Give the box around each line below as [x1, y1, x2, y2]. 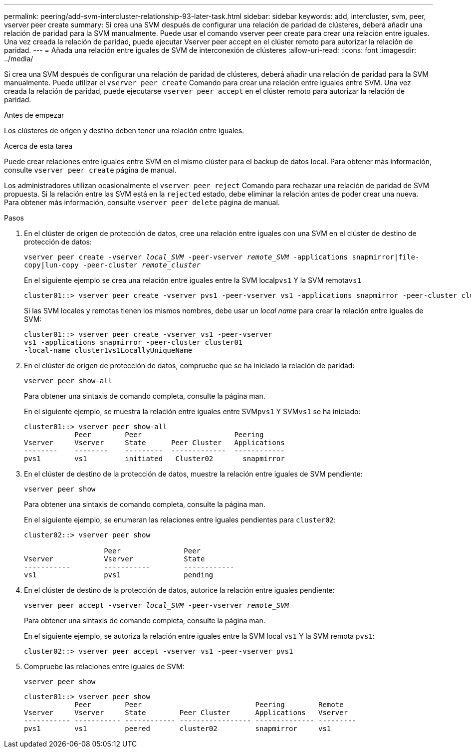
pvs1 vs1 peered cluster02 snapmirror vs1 [24, 725, 331, 733]
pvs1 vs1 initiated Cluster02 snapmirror [24, 455, 285, 463]
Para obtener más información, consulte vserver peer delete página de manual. [4, 198, 280, 207]
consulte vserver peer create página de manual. [4, 166, 177, 174]
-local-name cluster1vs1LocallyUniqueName [24, 346, 193, 354]
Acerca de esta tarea [4, 142, 73, 150]
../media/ [4, 54, 33, 63]
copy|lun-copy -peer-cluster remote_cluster [24, 261, 201, 269]
